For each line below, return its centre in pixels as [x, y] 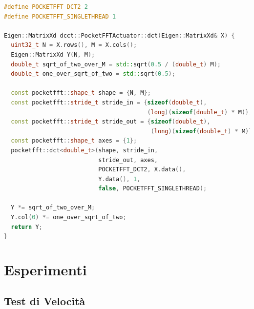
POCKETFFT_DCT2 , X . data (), [142, 170]
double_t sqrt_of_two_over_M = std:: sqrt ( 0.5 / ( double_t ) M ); [116, 64]
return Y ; [27, 227]
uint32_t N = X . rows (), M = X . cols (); [74, 45]
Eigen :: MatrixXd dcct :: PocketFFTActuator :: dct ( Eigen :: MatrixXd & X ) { [119, 35]
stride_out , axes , [128, 160]
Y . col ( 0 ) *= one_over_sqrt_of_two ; [69, 217]
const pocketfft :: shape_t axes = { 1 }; [74, 141]
